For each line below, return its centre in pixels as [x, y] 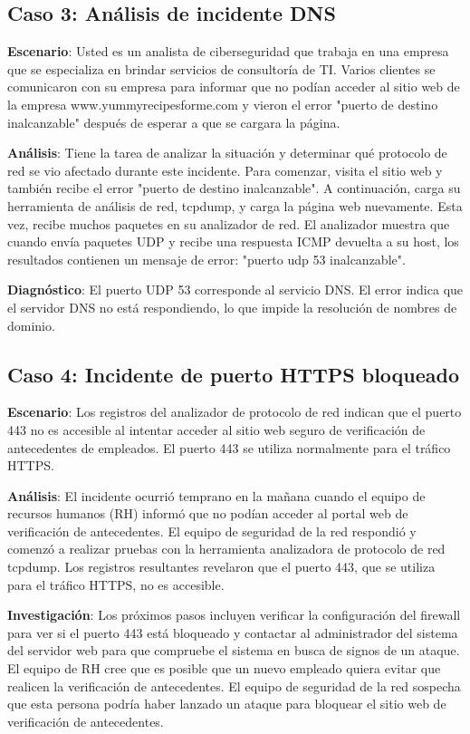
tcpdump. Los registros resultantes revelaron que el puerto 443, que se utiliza [221, 567]
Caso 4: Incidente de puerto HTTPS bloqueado [234, 374]
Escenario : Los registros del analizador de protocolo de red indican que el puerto [235, 412]
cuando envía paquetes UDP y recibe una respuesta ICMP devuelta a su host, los [233, 241]
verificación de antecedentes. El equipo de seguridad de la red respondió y [212, 531]
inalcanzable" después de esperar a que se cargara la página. [174, 122]
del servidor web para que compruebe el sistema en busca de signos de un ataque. [234, 650]
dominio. [31, 325]
